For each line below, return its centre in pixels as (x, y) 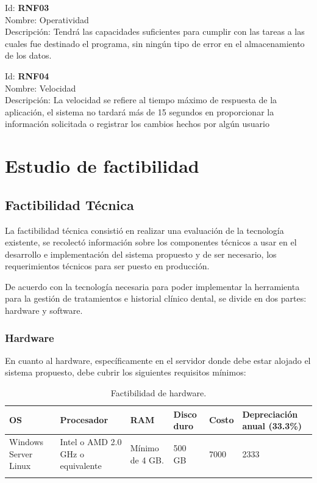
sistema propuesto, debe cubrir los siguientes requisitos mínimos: (126, 372)
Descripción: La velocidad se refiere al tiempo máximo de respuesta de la (141, 100)
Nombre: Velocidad (41, 88)
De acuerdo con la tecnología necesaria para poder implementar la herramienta (152, 286)
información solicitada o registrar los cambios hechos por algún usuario (137, 124)
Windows (27, 442)
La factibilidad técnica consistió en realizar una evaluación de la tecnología (144, 230)
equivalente (81, 466)
